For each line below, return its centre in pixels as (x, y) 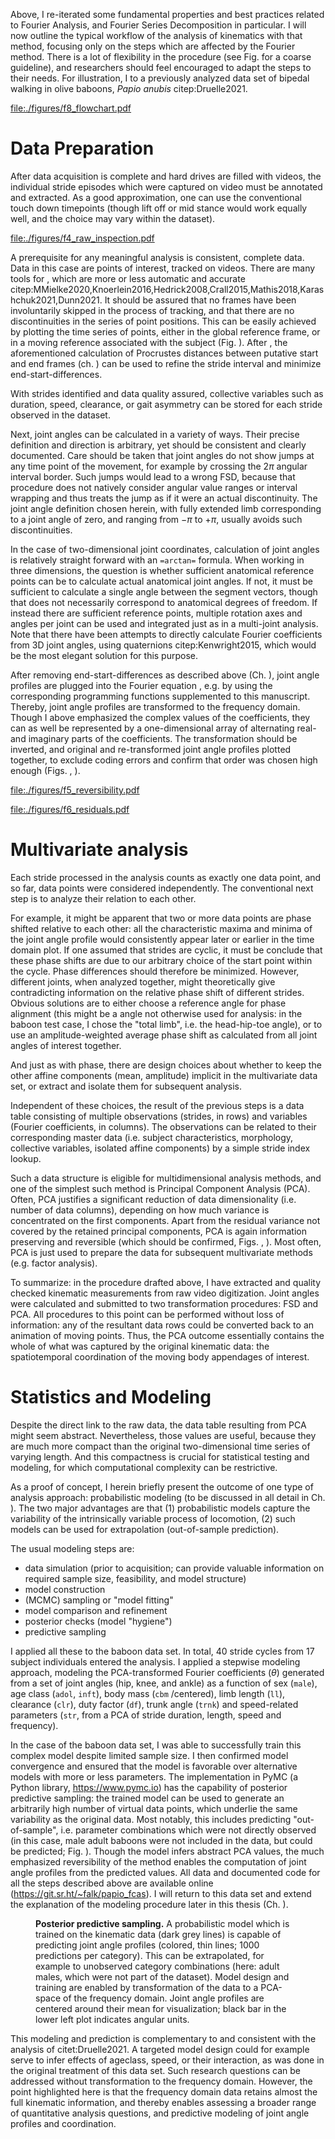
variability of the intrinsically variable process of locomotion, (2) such (153, 1518)
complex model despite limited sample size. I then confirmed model (149, 1755)
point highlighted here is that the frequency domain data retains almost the (164, 2091)
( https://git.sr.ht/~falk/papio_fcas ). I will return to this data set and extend (161, 1893)
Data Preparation (82, 148)
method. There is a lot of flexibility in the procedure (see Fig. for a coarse (161, 57)
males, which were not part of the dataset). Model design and (162, 1976)
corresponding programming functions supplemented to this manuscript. (160, 696)
